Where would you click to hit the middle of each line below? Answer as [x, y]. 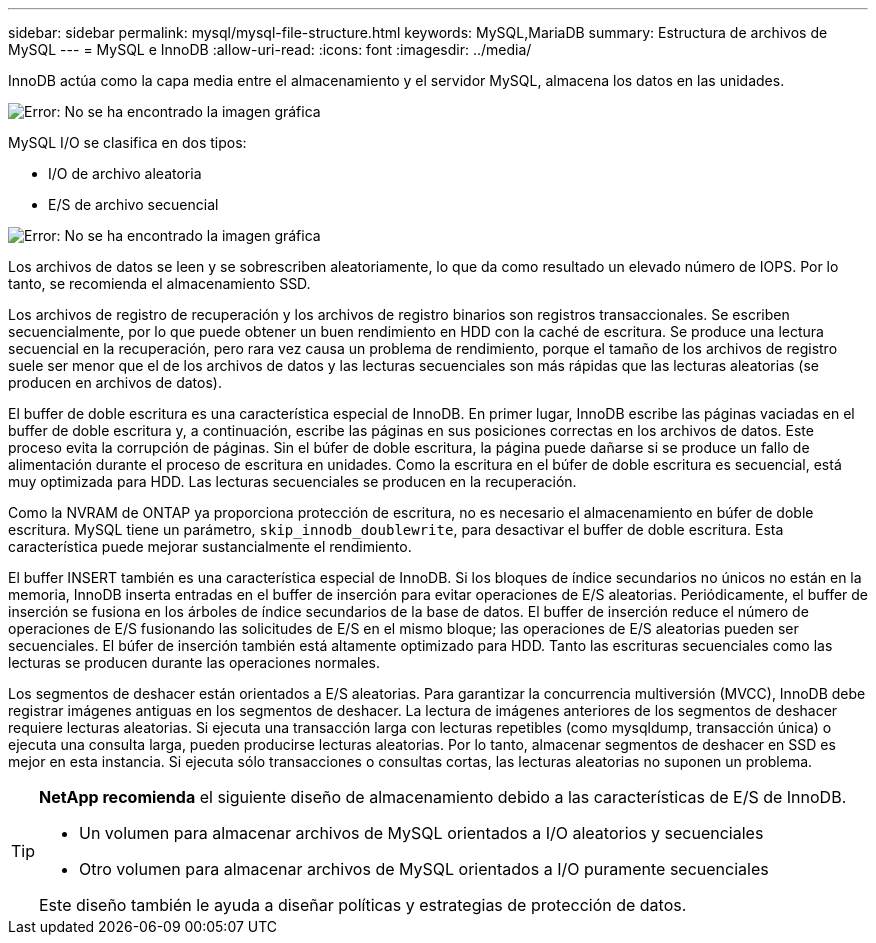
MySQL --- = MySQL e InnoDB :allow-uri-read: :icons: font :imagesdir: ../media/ [270, 49]
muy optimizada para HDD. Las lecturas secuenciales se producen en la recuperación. [292, 481]
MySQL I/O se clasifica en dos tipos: [127, 142]
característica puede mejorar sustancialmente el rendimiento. [210, 546]
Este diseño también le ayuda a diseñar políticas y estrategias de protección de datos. [363, 905]
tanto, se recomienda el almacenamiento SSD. [159, 283]
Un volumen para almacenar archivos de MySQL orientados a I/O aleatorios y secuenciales [421, 833]
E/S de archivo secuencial [133, 204]
